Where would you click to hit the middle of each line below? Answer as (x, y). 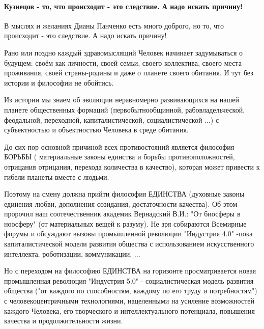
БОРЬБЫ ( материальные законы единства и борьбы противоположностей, (120, 157)
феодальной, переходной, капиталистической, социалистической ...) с (112, 119)
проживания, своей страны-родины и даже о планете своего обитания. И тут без (129, 73)
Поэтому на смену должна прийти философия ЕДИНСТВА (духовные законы (124, 194)
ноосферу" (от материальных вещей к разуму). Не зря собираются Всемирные (125, 223)
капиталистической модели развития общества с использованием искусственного (129, 244)
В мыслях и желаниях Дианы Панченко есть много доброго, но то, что (114, 25)
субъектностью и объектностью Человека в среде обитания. (96, 130)
